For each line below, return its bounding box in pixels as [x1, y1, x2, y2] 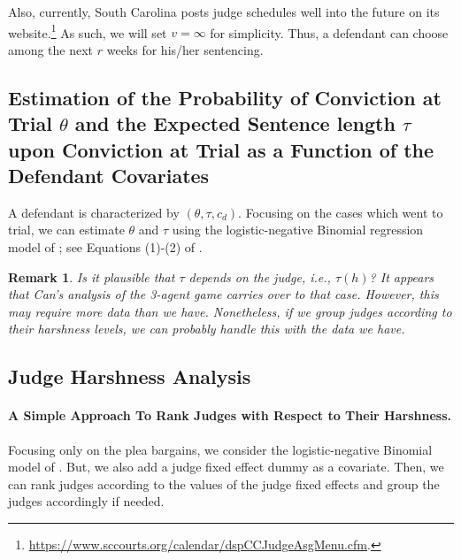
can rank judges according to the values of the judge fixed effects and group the [8, 474, 440, 493]
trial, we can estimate [8, 220, 125, 239]
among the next [8, 40, 94, 58]
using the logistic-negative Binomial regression [172, 220, 424, 239]
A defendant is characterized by [8, 203, 180, 221]
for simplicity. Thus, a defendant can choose [210, 23, 449, 42]
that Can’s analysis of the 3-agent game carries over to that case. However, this [8, 285, 439, 303]
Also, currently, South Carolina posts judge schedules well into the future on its [8, 3, 440, 20]
